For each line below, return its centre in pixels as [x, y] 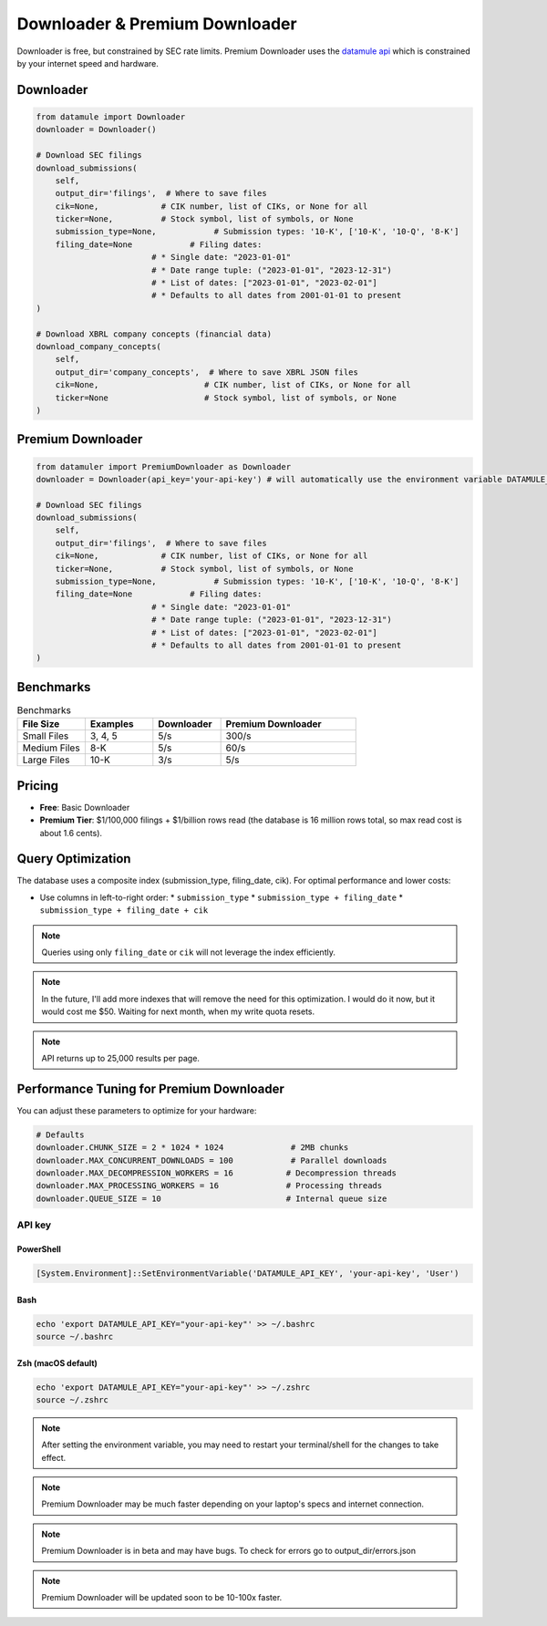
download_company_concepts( [98, 346]
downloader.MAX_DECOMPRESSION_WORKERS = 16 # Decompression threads [216, 1173]
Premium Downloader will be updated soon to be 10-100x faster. [162, 1597]
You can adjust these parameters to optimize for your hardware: [137, 1110]
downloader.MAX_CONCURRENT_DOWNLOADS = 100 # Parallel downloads [212, 1160]
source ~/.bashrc [75, 1336]
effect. [54, 1457]
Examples [112, 724]
